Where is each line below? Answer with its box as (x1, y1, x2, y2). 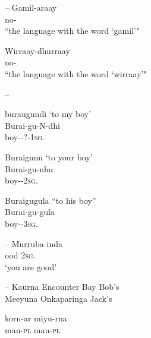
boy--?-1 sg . (5, 131, 45, 143)
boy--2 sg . (5, 174, 38, 187)
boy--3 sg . (5, 217, 38, 229)
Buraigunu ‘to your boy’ (5, 150, 93, 163)
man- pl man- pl (5, 324, 61, 336)
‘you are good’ (5, 260, 57, 273)
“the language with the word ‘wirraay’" (5, 67, 147, 80)
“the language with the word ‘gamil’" (5, 24, 140, 37)
